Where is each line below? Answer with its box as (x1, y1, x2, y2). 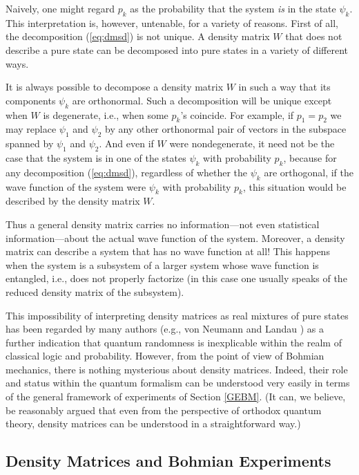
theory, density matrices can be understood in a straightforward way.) (6, 416, 301, 431)
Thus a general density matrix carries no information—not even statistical (6, 216, 320, 231)
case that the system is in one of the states (6, 150, 186, 165)
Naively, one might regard (6, 1, 115, 15)
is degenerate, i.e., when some (43, 107, 168, 122)
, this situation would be (242, 179, 347, 194)
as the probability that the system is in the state (130, 1, 336, 15)
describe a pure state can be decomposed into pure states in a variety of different (6, 42, 348, 57)
